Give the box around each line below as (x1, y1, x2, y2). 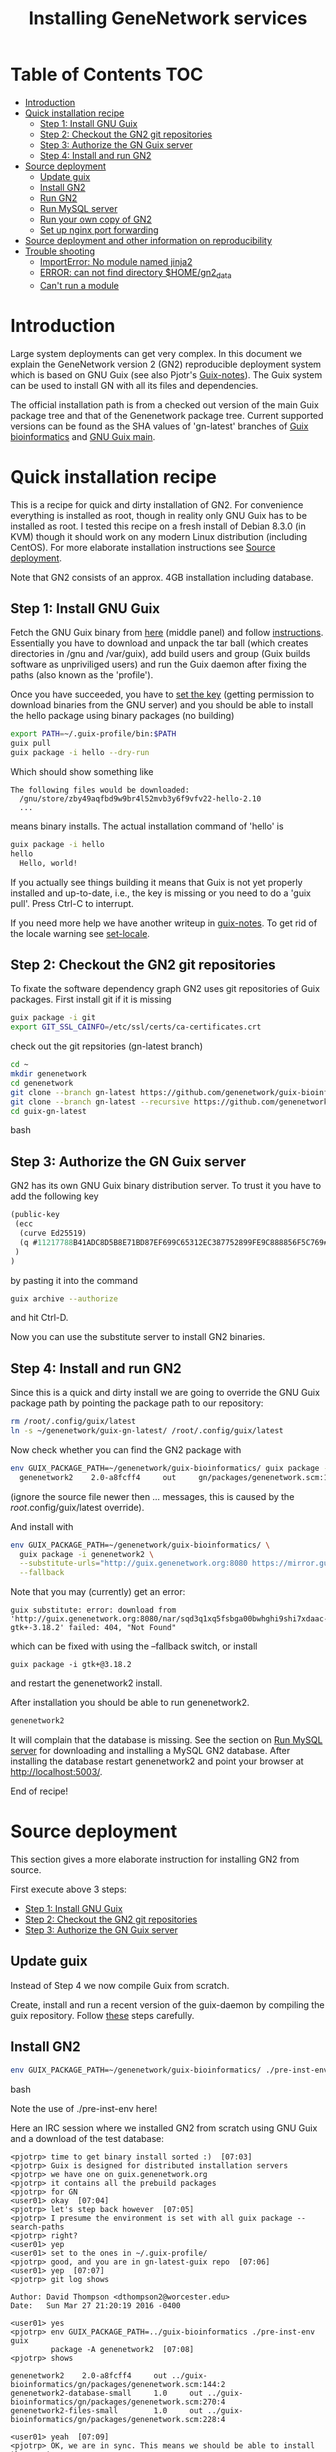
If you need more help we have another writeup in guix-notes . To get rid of (10, 917, 318, 929)
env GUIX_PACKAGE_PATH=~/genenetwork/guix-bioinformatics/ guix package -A (10, 1463, 333, 1473)
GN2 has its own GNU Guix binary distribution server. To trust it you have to (10, 1180, 322, 1192)
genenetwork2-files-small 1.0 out (10, 2405, 203, 2416)
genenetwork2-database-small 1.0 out (10, 2388, 203, 2398)
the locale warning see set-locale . (10, 927, 150, 939)
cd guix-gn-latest (10, 1106, 87, 1116)
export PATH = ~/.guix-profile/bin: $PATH (10, 729, 177, 739)
